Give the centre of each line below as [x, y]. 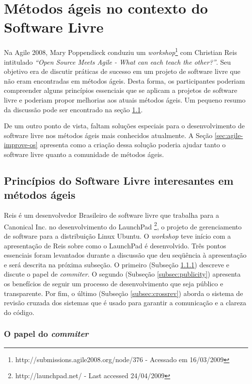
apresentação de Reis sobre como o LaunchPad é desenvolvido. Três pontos [115, 245]
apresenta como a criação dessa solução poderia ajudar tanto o [133, 145]
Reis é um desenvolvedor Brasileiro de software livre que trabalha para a [111, 215]
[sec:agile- [229, 135]
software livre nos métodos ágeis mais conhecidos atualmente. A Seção [108, 135]
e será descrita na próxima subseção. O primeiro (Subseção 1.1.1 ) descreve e [117, 264]
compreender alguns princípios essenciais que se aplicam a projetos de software [121, 90]
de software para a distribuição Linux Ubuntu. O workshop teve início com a [118, 236]
